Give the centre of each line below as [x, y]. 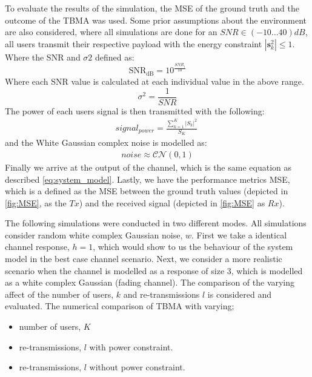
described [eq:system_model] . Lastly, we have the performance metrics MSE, [148, 179]
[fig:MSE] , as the [36, 202]
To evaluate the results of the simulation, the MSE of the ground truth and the [152, 8]
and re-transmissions [161, 294]
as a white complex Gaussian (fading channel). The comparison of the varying [150, 282]
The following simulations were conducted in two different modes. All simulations [156, 223]
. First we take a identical [239, 234]
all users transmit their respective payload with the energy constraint [134, 43]
